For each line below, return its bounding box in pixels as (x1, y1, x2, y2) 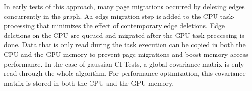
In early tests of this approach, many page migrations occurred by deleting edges (4, 1, 245, 11)
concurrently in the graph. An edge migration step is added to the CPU (4, 11, 218, 21)
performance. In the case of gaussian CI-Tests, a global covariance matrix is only (4, 58, 244, 69)
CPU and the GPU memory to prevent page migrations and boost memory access (4, 49, 248, 59)
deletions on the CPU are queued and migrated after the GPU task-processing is (4, 30, 245, 40)
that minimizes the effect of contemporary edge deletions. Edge (36, 20, 225, 31)
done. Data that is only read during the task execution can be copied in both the (4, 39, 246, 50)
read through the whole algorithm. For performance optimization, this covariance (4, 68, 246, 78)
